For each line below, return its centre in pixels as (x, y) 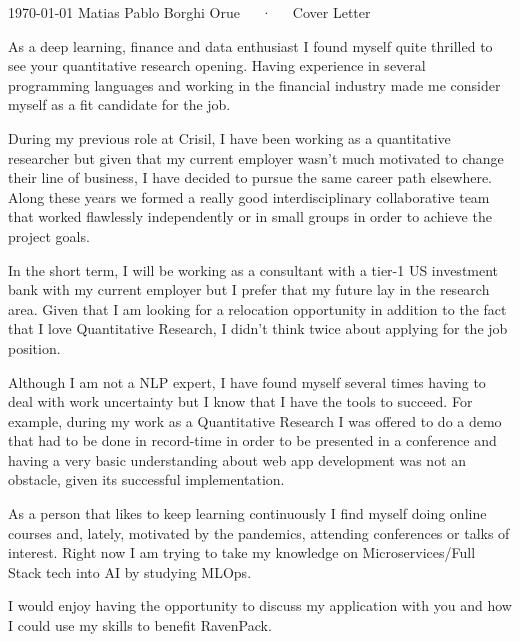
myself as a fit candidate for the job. (119, 104)
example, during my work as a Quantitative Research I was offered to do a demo (255, 420)
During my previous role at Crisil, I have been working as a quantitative (229, 137)
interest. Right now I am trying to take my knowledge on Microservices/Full (242, 552)
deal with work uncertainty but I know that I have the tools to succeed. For (240, 401)
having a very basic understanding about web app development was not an (237, 459)
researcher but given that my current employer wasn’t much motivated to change (256, 157)
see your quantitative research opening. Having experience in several (217, 65)
